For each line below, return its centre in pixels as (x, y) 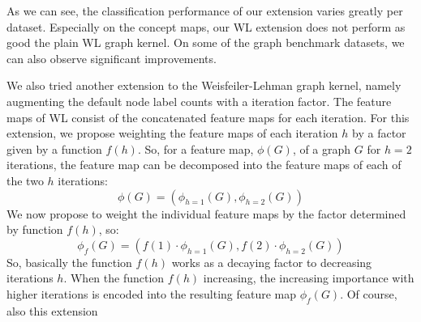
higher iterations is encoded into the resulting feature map (152, 293)
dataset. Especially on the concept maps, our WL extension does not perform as (206, 26)
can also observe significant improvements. (112, 58)
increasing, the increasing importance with (309, 278)
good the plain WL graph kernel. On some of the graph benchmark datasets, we (206, 42)
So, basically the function (69, 262)
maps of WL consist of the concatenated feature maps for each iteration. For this (208, 117)
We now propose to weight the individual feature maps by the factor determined (206, 213)
